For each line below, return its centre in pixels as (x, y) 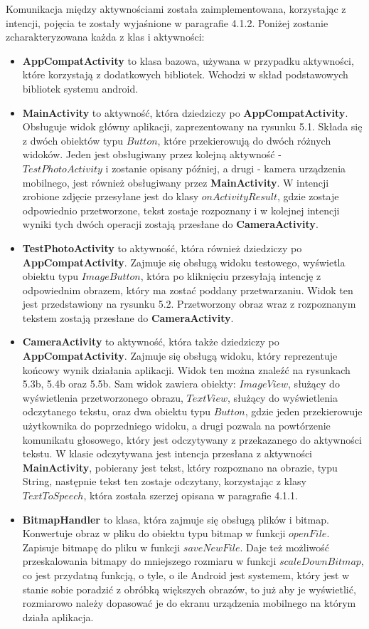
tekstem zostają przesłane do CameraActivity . (128, 317)
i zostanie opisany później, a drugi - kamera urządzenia (226, 168)
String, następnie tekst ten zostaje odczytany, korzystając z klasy (164, 481)
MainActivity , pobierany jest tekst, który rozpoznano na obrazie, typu (180, 467)
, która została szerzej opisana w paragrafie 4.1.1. (191, 495)
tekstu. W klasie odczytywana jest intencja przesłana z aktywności (167, 453)
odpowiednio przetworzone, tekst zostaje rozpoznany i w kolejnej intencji (181, 210)
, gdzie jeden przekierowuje (304, 411)
